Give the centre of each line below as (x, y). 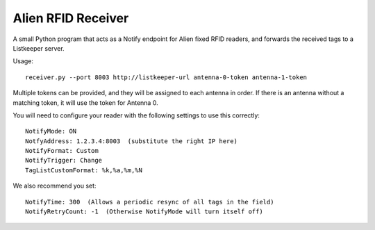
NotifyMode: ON (51, 131)
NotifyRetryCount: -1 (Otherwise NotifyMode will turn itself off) (144, 212)
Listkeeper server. (39, 48)
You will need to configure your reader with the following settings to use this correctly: (136, 115)
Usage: (23, 61)
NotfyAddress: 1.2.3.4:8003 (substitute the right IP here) (131, 141)
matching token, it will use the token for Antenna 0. (86, 102)
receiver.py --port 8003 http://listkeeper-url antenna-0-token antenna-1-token (166, 77)
